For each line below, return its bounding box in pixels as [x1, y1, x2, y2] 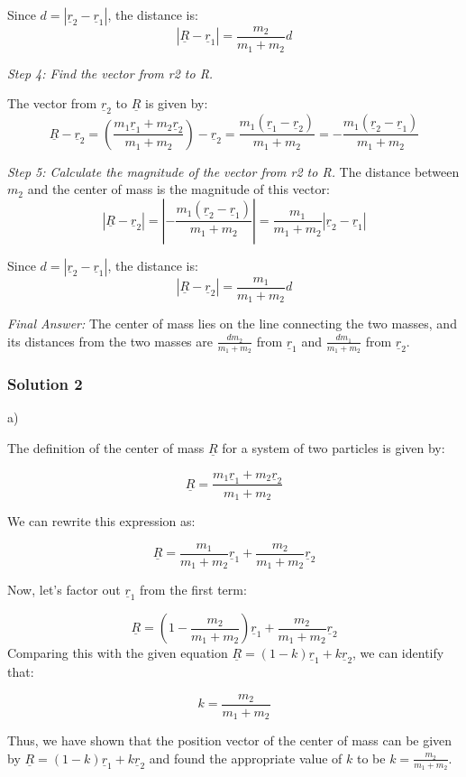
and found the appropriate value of [149, 748, 343, 767]
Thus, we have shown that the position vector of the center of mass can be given [7, 731, 452, 750]
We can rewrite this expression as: [7, 512, 196, 530]
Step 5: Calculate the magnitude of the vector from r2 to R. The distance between [7, 162, 460, 180]
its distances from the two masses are [7, 331, 213, 350]
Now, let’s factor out [7, 580, 121, 599]
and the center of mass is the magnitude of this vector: [27, 180, 330, 199]
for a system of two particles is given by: [222, 438, 445, 457]
